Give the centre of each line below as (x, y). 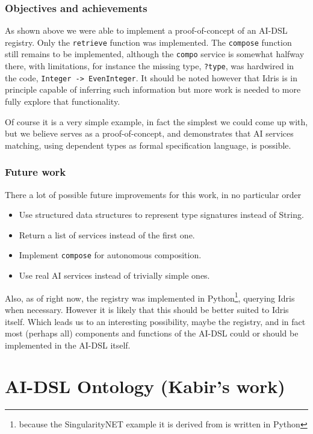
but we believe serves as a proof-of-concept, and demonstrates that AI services (149, 133)
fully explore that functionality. (63, 101)
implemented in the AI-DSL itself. (68, 345)
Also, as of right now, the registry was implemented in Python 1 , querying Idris (150, 297)
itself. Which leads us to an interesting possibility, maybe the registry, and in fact (155, 321)
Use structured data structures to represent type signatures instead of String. (161, 215)
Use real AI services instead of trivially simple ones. (114, 275)
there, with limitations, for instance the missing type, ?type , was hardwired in (150, 66)
